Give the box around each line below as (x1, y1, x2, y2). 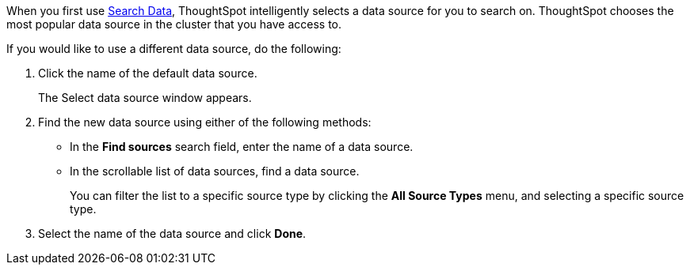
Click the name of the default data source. (38, 66, 257, 80)
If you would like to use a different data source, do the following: (6, 42, 341, 55)
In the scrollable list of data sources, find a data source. (70, 164, 360, 178)
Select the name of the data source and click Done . (38, 227, 307, 240)
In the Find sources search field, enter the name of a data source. (70, 140, 414, 153)
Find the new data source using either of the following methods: (38, 115, 372, 129)
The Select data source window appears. (38, 91, 252, 104)
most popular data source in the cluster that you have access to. (6, 17, 342, 31)
